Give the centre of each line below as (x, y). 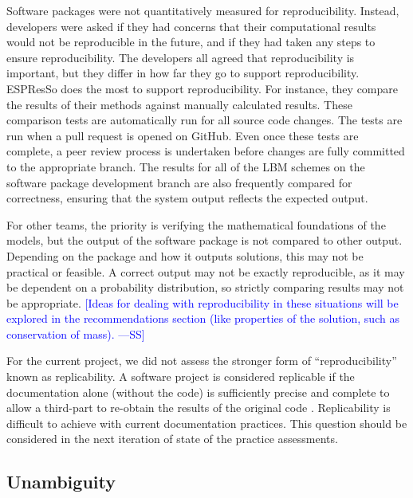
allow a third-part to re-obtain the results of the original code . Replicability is (199, 408)
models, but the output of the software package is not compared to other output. (205, 240)
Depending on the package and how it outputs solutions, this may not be (185, 255)
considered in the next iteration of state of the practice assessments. (172, 439)
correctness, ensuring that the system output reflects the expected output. (187, 198)
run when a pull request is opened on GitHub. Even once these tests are (183, 135)
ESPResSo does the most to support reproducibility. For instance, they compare (203, 88)
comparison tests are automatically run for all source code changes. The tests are (205, 120)
